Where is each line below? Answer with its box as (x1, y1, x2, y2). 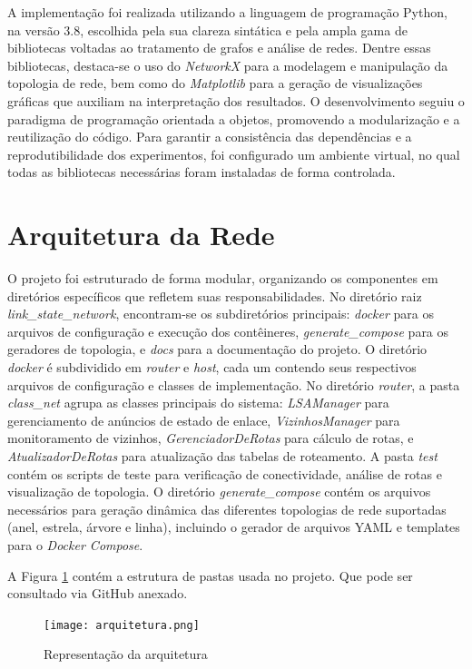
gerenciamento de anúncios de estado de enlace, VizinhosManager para (7, 410, 400, 429)
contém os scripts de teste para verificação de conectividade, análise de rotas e (7, 464, 442, 483)
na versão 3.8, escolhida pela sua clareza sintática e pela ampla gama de (7, 20, 408, 39)
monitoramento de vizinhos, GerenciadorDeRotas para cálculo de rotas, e (7, 428, 414, 448)
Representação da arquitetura (44, 644, 208, 664)
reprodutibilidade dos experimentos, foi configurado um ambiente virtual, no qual (7, 144, 460, 163)
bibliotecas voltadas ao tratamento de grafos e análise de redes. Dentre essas (7, 38, 431, 57)
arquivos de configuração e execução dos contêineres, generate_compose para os (7, 321, 449, 340)
